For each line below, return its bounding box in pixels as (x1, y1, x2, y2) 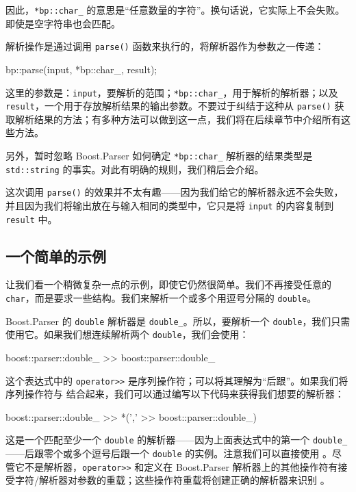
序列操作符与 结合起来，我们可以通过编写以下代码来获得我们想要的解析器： (5, 387, 344, 401)
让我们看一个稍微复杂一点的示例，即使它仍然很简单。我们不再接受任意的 (5, 277, 331, 292)
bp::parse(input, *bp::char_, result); (5, 62, 157, 76)
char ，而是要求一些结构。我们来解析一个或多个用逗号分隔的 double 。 (5, 291, 317, 305)
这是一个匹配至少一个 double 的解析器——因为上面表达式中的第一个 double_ (5, 432, 348, 447)
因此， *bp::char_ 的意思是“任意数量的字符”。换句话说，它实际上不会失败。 (5, 3, 345, 16)
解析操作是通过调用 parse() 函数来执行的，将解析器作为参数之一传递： (5, 39, 325, 53)
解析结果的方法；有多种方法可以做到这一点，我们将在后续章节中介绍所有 (14, 112, 341, 126)
